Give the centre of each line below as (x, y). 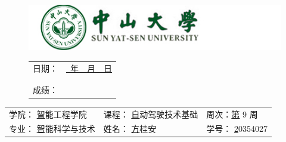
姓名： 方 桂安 (130, 129)
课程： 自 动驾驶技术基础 (151, 114)
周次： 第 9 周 (232, 114)
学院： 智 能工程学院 (48, 114)
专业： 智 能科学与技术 (52, 129)
